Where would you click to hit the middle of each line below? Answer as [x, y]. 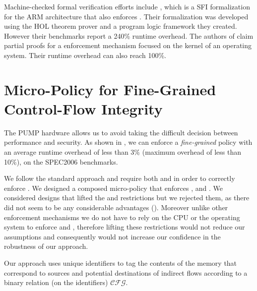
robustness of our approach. [46, 246]
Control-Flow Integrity [83, 108]
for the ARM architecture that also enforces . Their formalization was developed [126, 16]
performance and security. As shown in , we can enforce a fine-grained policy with [128, 142]
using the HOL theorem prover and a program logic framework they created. [121, 26]
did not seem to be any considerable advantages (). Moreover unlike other [116, 207]
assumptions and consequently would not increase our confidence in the [112, 236]
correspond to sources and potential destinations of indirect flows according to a [126, 272]
